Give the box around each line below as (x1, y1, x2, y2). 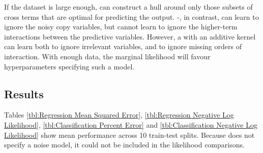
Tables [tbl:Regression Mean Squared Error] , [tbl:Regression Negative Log (4, 109, 234, 120)
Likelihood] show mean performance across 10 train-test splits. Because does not (4, 129, 255, 140)
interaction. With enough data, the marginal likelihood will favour (4, 51, 211, 61)
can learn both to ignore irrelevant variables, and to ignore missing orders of (4, 41, 242, 52)
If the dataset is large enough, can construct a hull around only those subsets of (4, 2, 253, 12)
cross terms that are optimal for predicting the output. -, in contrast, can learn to (4, 11, 259, 22)
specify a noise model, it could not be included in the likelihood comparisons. (4, 139, 245, 150)
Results (4, 86, 44, 101)
